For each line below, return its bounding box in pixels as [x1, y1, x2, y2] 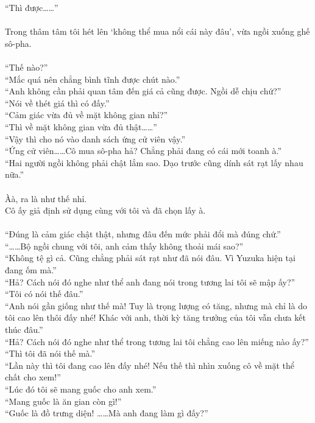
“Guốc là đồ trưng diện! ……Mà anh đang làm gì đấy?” [5, 407, 208, 419]
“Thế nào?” [5, 60, 48, 73]
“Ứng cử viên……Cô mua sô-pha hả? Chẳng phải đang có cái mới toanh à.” [5, 144, 281, 157]
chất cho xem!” [5, 371, 61, 383]
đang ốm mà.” [5, 264, 57, 276]
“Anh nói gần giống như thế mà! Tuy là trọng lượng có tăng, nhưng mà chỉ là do [5, 299, 307, 312]
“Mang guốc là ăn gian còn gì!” [5, 394, 122, 407]
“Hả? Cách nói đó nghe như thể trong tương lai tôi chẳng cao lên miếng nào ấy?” [5, 335, 309, 348]
